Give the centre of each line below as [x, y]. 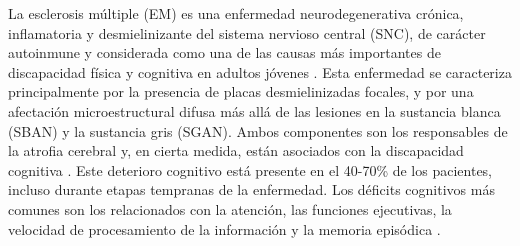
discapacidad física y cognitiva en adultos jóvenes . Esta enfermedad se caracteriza [260, 71]
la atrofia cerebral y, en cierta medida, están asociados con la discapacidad [236, 150]
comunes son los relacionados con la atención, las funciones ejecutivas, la [230, 208]
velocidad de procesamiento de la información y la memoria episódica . [224, 228]
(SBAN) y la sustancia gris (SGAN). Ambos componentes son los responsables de [258, 130]
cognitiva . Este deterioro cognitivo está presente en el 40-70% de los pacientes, [250, 169]
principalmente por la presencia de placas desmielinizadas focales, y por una [241, 91]
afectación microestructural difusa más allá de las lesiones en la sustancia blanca [254, 110]
